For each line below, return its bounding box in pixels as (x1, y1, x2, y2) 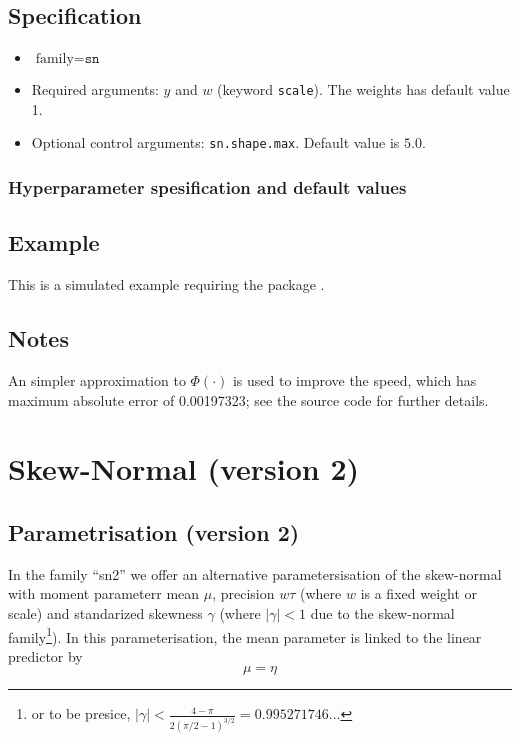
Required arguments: (31, 79, 159, 100)
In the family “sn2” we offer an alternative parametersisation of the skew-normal (8, 563, 502, 584)
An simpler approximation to (8, 369, 186, 390)
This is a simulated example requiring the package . (8, 274, 325, 295)
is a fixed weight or (360, 583, 478, 604)
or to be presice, (31, 703, 131, 724)
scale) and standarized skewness (8, 602, 203, 623)
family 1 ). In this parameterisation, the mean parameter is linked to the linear (8, 623, 482, 647)
